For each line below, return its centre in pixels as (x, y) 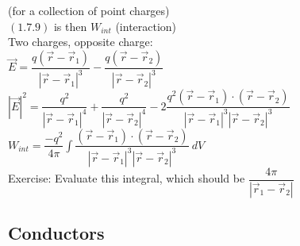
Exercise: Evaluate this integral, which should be (127, 178)
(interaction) (146, 26)
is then (70, 26)
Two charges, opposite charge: (81, 42)
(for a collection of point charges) (89, 10)
